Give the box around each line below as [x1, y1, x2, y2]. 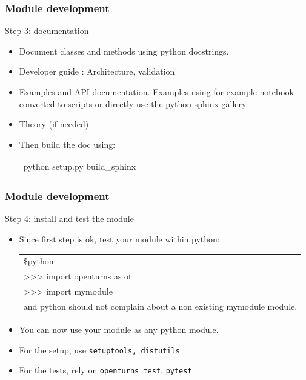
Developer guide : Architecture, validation [19, 65, 175, 78]
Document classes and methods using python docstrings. [19, 44, 229, 57]
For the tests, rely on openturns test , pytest [19, 364, 192, 376]
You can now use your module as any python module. [19, 323, 219, 335]
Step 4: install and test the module [5, 212, 134, 225]
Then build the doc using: [19, 138, 116, 150]
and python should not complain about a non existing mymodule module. [23, 299, 298, 312]
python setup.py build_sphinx [23, 160, 136, 173]
